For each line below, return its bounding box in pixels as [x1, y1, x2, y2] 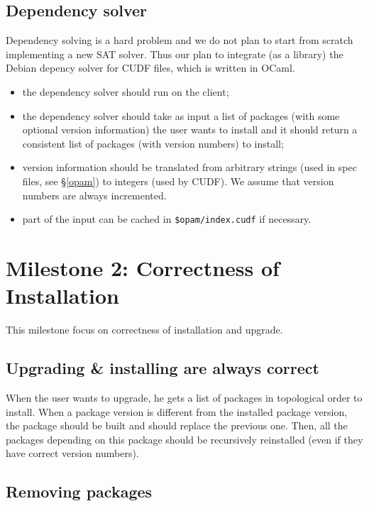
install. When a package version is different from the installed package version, [6, 404, 348, 419]
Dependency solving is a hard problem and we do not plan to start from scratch [6, 33, 353, 48]
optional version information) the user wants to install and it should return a [22, 122, 358, 137]
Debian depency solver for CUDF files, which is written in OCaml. [6, 60, 295, 75]
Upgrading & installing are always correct [6, 357, 319, 379]
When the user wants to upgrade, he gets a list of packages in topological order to [6, 390, 363, 405]
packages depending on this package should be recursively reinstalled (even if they [6, 431, 363, 446]
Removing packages [6, 480, 153, 502]
